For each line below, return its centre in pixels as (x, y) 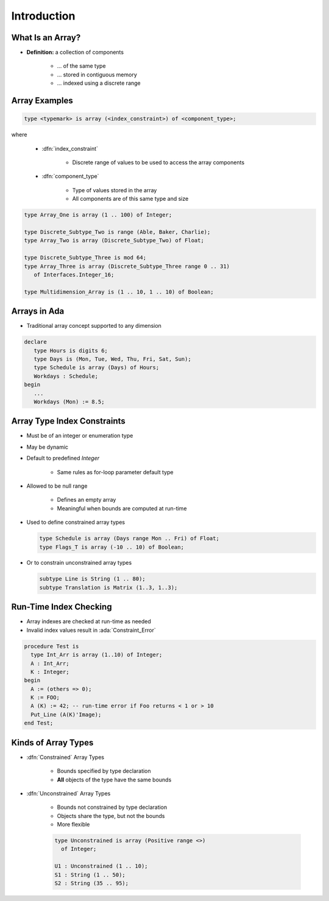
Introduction (43, 16)
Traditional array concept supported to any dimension (94, 326)
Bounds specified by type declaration (104, 771)
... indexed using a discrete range (99, 83)
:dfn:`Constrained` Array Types (65, 757)
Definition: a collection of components (75, 52)
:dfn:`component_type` (70, 176)
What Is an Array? (46, 38)
